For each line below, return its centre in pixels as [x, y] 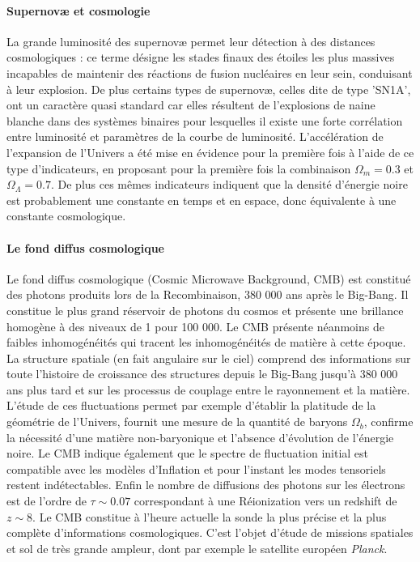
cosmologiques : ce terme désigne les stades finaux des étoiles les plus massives [201, 57]
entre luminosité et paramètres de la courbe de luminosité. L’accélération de [195, 136]
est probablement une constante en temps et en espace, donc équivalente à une [202, 200]
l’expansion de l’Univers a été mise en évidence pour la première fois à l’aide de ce [210, 152]
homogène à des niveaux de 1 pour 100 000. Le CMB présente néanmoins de [195, 326]
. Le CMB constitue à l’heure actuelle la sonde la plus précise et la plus [210, 516]
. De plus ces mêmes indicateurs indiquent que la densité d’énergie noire [229, 184]
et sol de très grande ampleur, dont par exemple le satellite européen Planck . [197, 548]
